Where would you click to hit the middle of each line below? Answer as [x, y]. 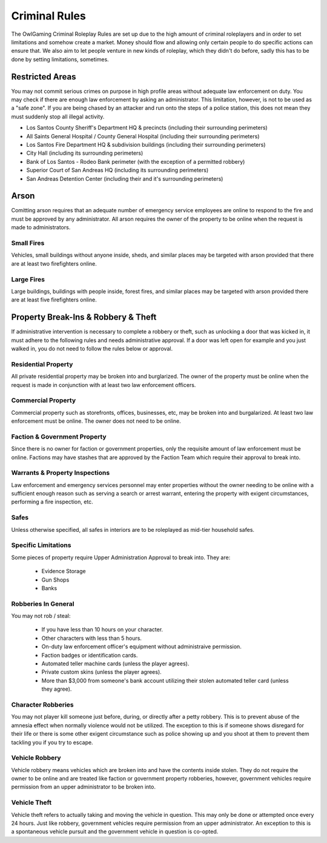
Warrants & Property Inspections [61, 473]
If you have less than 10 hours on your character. [102, 630]
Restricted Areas [44, 77]
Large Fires [28, 279]
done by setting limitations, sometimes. [60, 59]
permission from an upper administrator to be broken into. [83, 787]
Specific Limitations [41, 545]
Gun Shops [55, 580]
